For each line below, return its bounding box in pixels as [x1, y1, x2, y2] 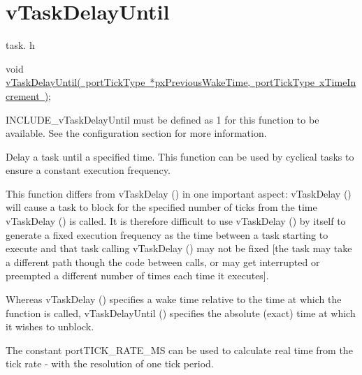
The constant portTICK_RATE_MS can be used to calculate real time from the [6, 342, 353, 357]
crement [6, 88, 40, 103]
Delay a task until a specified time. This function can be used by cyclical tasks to [6, 149, 354, 163]
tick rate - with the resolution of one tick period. [6, 356, 214, 371]
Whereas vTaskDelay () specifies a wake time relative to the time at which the [6, 292, 342, 307]
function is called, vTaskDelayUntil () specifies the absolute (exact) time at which [6, 305, 356, 320]
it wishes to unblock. [6, 319, 94, 334]
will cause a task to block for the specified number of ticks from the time [6, 200, 317, 214]
